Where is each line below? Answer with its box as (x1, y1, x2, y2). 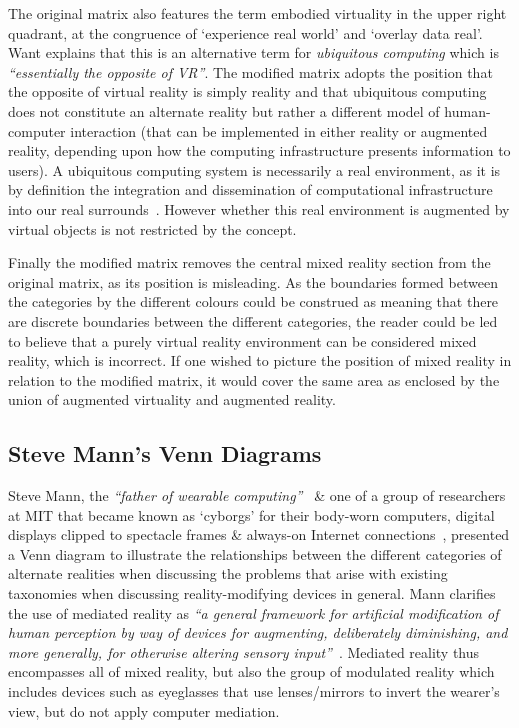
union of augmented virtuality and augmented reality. (8, 389, 336, 410)
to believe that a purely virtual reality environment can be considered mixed (8, 330, 477, 351)
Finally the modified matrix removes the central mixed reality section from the (8, 252, 491, 273)
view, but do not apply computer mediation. (8, 700, 280, 721)
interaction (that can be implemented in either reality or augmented (70, 120, 488, 141)
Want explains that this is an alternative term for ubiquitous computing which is (8, 42, 499, 63)
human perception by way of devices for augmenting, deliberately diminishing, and (8, 622, 508, 643)
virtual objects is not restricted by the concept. (8, 218, 297, 239)
